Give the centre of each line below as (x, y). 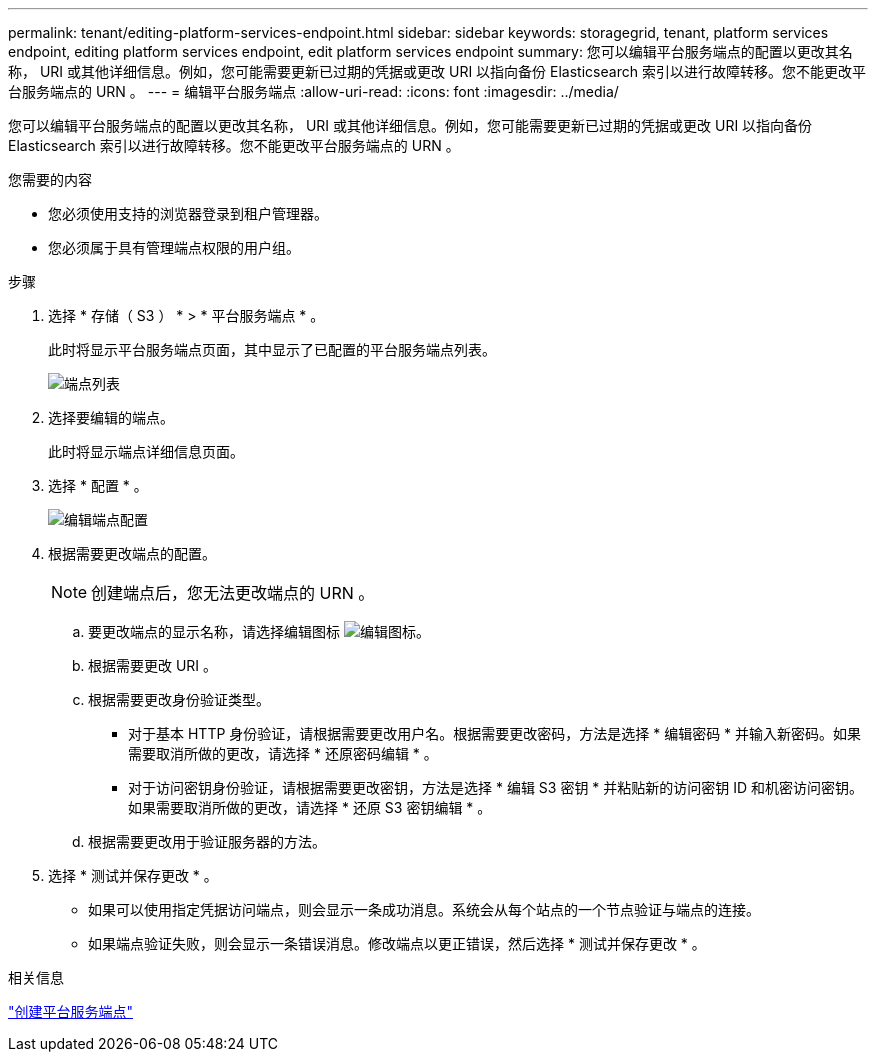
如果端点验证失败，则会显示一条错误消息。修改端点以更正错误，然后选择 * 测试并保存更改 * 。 (397, 943)
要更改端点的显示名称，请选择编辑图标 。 (259, 631)
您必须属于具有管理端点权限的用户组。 (174, 247)
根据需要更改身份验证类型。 (179, 699)
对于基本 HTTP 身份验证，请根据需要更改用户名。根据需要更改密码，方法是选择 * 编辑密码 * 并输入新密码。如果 (495, 733)
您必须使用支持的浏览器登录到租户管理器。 (188, 213)
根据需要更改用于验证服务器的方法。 (207, 841)
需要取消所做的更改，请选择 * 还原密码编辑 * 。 (283, 753)
